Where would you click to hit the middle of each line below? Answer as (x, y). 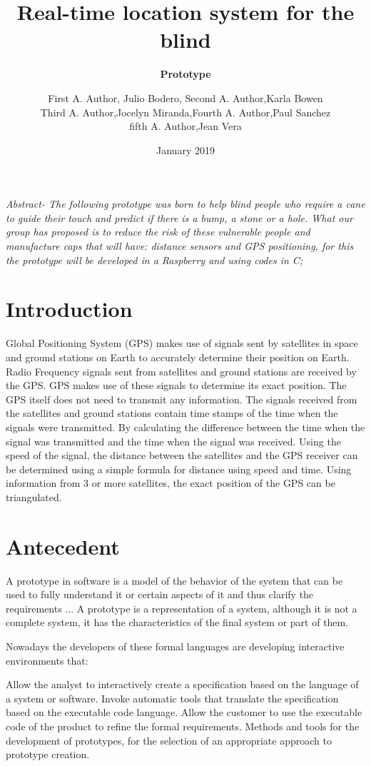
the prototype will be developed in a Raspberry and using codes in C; (154, 259)
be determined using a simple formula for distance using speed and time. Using (179, 469)
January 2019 (185, 150)
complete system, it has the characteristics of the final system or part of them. (177, 622)
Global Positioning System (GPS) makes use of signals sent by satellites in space (182, 343)
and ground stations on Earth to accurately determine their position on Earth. (178, 357)
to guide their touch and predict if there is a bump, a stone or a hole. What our (179, 217)
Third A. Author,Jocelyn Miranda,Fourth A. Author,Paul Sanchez (185, 112)
